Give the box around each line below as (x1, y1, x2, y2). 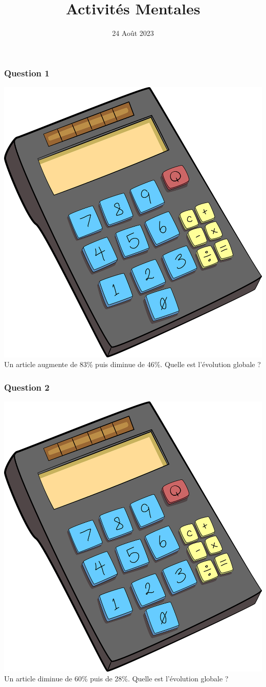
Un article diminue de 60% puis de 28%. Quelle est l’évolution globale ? (4, 673, 229, 684)
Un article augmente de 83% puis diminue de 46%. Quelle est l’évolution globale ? (4, 359, 261, 370)
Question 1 (4, 66, 50, 79)
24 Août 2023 (112, 28, 154, 38)
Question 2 (4, 380, 50, 393)
